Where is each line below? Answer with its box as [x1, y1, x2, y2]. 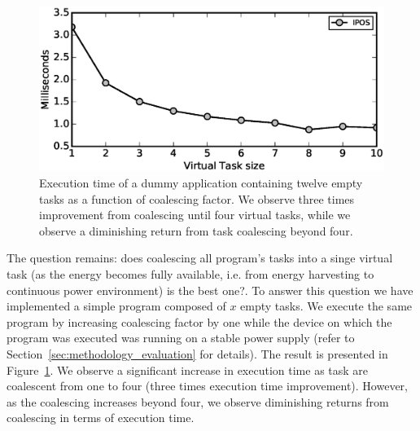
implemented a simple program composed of [7, 297, 226, 314]
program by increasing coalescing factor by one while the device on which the [7, 313, 392, 330]
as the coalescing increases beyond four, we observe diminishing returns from [7, 393, 389, 410]
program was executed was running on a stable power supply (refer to [7, 329, 355, 346]
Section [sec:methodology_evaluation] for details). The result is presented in [7, 345, 388, 362]
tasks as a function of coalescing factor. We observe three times [39, 190, 355, 207]
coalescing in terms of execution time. [7, 409, 195, 426]
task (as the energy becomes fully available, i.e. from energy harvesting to [7, 266, 374, 283]
